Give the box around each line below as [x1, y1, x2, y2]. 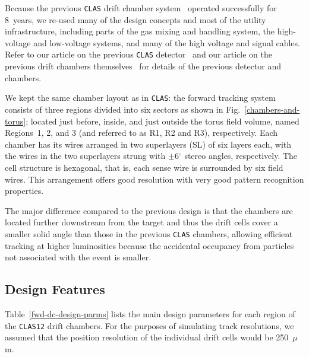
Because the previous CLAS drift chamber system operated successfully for [5, 2, 277, 14]
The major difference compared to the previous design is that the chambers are [5, 204, 293, 216]
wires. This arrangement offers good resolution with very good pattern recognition [5, 173, 304, 185]
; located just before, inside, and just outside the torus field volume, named [26, 114, 299, 127]
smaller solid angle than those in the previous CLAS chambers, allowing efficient [5, 227, 293, 240]
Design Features [5, 280, 105, 298]
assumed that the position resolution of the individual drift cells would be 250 [5, 331, 289, 343]
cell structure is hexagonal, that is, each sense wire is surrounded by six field [5, 161, 283, 173]
